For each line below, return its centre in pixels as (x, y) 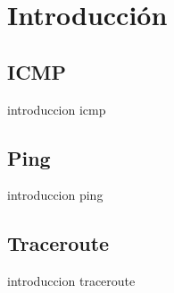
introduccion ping (55, 195)
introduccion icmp (57, 109)
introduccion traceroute (71, 281)
